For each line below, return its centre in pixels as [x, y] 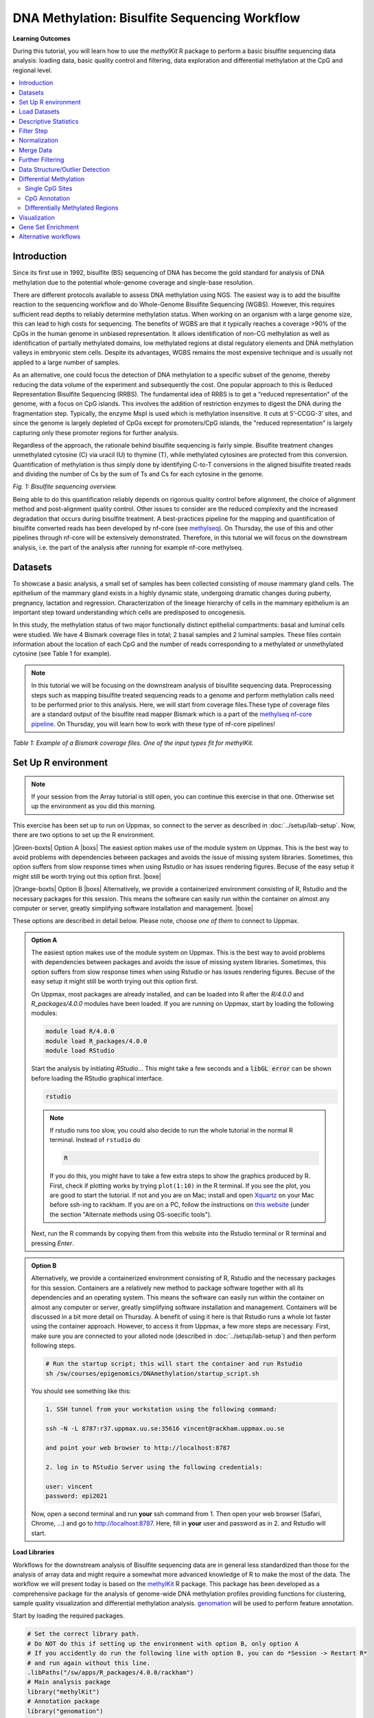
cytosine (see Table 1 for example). [62, 654]
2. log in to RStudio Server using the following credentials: [154, 1467]
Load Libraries [34, 1552]
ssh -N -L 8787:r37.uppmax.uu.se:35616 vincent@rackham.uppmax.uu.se [165, 1429]
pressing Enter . [53, 1243]
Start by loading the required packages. [69, 1616]
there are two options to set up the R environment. [84, 835]
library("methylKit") [63, 1692]
